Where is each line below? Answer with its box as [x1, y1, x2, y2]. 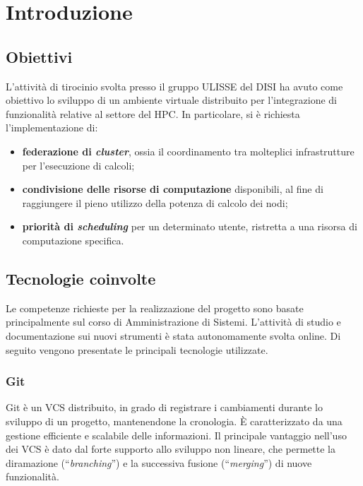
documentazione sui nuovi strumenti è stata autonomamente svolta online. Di [6, 328, 341, 343]
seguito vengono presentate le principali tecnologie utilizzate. [6, 342, 268, 357]
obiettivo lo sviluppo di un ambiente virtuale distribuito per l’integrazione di [6, 93, 337, 107]
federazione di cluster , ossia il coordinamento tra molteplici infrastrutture [22, 143, 355, 158]
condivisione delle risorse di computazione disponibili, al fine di [22, 182, 323, 196]
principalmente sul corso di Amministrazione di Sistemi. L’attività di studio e [6, 314, 341, 329]
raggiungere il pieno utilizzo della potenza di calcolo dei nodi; [22, 195, 288, 210]
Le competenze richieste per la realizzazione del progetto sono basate [6, 300, 304, 315]
